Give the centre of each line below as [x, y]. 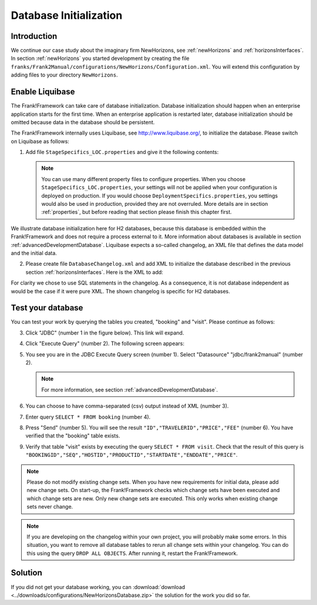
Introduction [34, 36]
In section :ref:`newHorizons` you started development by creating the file [100, 58]
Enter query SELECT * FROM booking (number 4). [88, 417]
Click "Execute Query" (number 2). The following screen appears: [105, 343]
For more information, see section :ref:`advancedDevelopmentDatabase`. [130, 390]
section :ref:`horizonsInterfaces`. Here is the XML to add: [95, 272]
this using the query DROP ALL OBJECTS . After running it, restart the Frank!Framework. [132, 553]
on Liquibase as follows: [40, 141]
